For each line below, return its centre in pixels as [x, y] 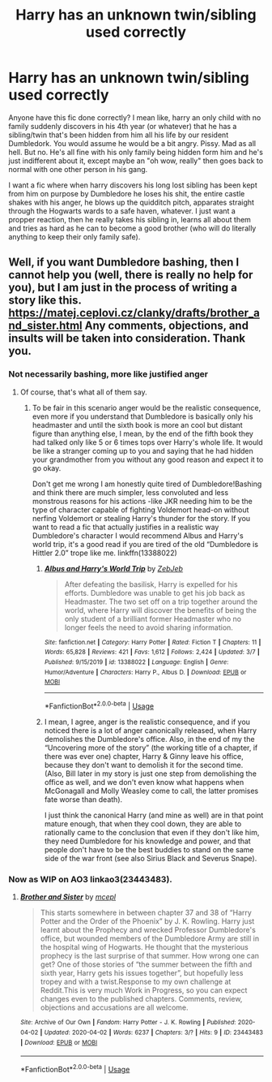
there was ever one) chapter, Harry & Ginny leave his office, [144, 756]
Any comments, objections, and [167, 326]
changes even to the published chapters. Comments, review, [141, 999]
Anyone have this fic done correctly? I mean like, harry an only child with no [135, 117]
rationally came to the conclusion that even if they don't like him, [152, 832]
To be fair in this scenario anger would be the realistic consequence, [147, 407]
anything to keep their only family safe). [74, 236]
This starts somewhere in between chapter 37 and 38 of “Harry [146, 913]
